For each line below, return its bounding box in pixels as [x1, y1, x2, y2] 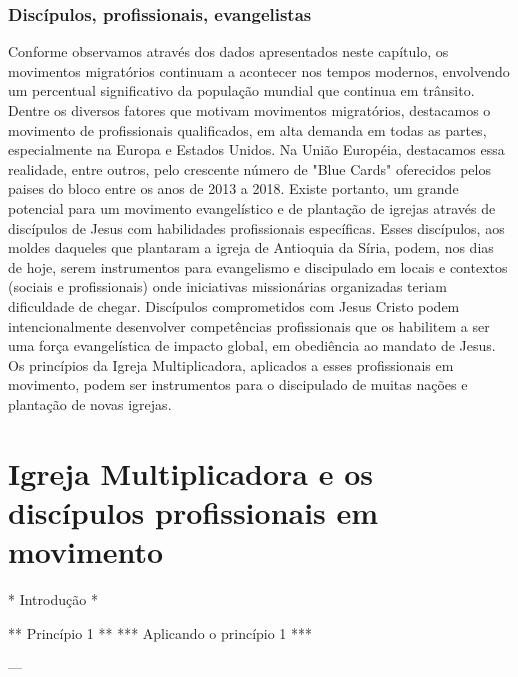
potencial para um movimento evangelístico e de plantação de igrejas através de [8, 197, 496, 218]
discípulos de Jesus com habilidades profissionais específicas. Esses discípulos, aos [8, 217, 505, 238]
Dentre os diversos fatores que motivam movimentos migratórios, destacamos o [8, 100, 491, 120]
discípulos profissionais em [8, 491, 379, 532]
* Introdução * [8, 589, 98, 609]
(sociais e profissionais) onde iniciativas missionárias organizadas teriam [8, 276, 447, 297]
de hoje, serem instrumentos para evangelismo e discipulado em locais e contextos [8, 256, 508, 277]
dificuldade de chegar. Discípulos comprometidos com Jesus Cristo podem [8, 295, 460, 316]
